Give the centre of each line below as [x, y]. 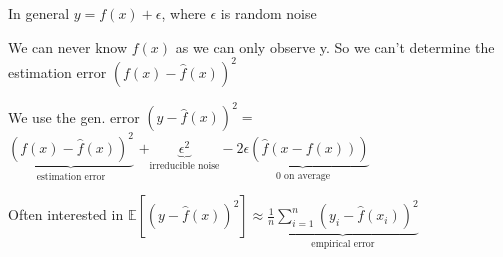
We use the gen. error [74, 116]
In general [39, 13]
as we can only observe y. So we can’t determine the [335, 46]
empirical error [343, 244]
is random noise [268, 13]
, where [183, 13]
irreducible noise [184, 165]
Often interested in [66, 214]
